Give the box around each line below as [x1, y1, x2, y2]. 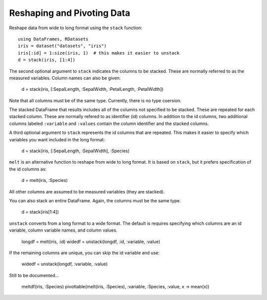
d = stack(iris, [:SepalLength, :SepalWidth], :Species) [21, 148, 130, 154]
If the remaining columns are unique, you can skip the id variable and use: [9, 249, 160, 255]
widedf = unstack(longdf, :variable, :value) [21, 261, 108, 267]
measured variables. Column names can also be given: [9, 75, 121, 81]
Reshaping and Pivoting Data [9, 7, 131, 18]
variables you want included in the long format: [9, 136, 105, 142]
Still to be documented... [9, 272, 59, 278]
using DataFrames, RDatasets [18, 36, 89, 42]
